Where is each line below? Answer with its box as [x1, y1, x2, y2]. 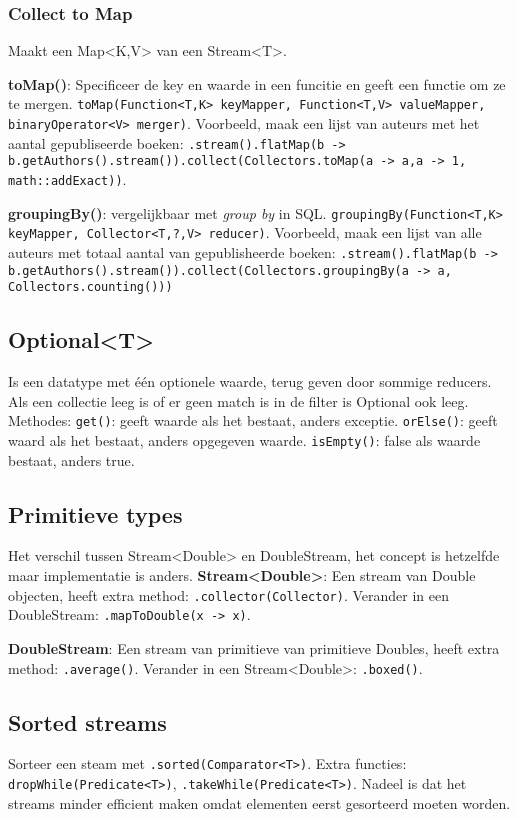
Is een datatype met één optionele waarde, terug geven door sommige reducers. [8, 371, 492, 392]
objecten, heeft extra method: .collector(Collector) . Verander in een [8, 584, 449, 605]
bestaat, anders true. [8, 449, 135, 470]
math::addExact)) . [8, 169, 127, 190]
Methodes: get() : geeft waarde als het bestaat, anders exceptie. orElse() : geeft [8, 410, 498, 431]
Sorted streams [8, 706, 167, 737]
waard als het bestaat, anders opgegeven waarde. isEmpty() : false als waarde [8, 430, 481, 451]
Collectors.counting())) [8, 280, 173, 295]
